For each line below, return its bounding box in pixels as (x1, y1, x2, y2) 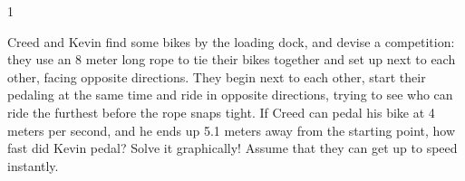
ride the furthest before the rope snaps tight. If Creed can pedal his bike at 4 (7, 102, 435, 121)
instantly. (7, 156, 59, 175)
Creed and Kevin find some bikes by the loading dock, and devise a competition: (7, 32, 455, 51)
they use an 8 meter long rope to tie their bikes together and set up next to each (7, 50, 456, 69)
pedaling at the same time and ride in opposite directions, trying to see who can (7, 85, 453, 104)
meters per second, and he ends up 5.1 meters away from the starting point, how (7, 120, 456, 139)
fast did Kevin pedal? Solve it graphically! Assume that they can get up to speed (7, 138, 458, 157)
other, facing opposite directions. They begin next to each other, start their (7, 67, 426, 86)
